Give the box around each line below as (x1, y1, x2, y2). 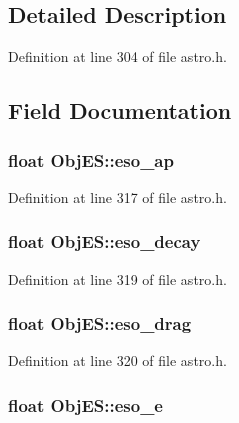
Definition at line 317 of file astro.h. (8, 186, 227, 207)
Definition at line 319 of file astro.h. (8, 268, 227, 289)
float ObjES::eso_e (8, 392, 163, 417)
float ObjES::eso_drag (8, 311, 192, 336)
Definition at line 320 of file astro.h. (8, 350, 227, 371)
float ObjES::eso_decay (8, 229, 201, 254)
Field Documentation (8, 95, 232, 126)
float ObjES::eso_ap (8, 147, 174, 172)
